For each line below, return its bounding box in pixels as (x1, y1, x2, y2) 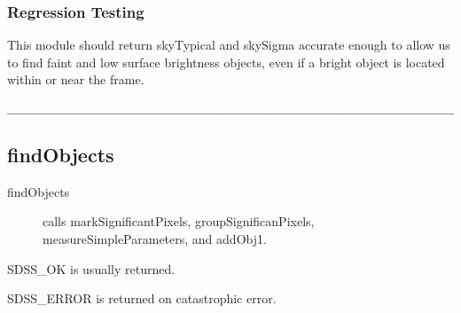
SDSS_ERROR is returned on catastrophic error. (7, 289, 277, 308)
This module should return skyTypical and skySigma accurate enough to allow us (7, 35, 450, 54)
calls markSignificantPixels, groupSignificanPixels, (43, 212, 315, 231)
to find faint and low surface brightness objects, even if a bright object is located (7, 52, 445, 71)
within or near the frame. (7, 70, 145, 89)
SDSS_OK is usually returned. (7, 259, 176, 278)
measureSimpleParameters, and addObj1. (43, 230, 267, 248)
